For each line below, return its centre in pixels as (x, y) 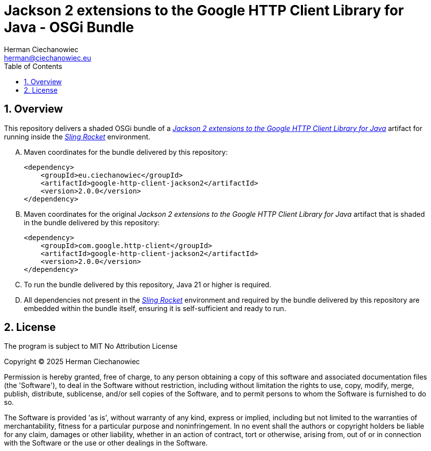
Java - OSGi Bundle (69, 27)
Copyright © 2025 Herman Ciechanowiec (72, 362)
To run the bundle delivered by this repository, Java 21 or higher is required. (148, 284)
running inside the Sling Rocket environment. (77, 136)
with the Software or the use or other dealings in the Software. (106, 443)
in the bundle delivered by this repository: (92, 222)
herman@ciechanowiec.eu (48, 58)
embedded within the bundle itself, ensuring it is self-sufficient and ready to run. (155, 308)
